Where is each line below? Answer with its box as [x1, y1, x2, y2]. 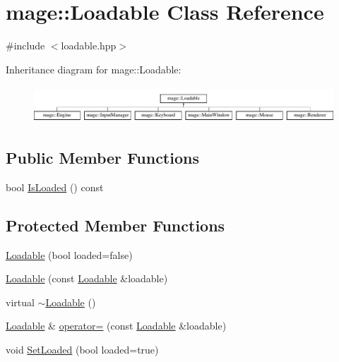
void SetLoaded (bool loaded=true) [6, 342, 159, 356]
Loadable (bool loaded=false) [6, 247, 133, 262]
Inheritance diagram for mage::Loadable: [6, 61, 182, 76]
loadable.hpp [61, 38, 117, 53]
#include [6, 38, 45, 53]
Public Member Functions [6, 146, 199, 168]
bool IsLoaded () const [6, 179, 104, 194]
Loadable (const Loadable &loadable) [6, 271, 168, 286]
